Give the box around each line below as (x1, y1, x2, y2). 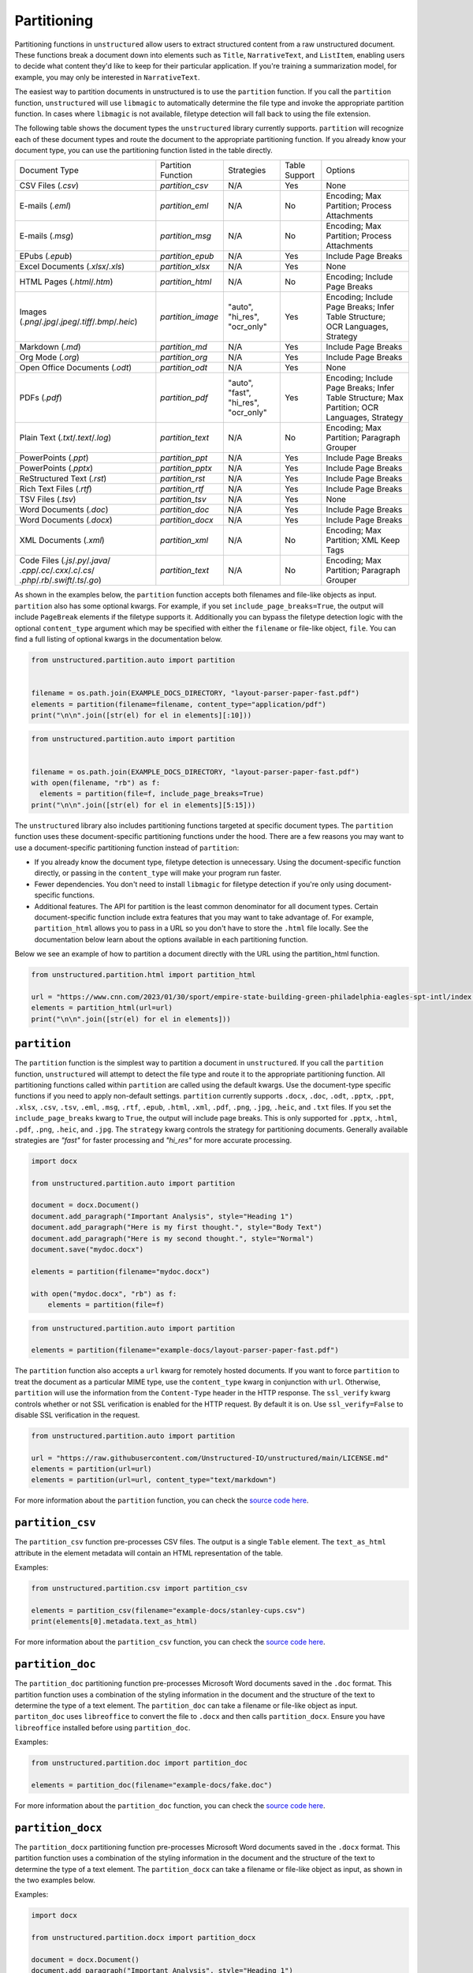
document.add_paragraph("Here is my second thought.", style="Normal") (31, 1234, 315, 1243)
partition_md (160, 342, 208, 353)
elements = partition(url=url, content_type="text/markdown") (31, 1476, 277, 1484)
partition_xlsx (160, 261, 210, 272)
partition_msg (160, 230, 212, 241)
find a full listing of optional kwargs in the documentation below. (14, 635, 222, 644)
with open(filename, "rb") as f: (31, 778, 161, 788)
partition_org (160, 352, 208, 363)
